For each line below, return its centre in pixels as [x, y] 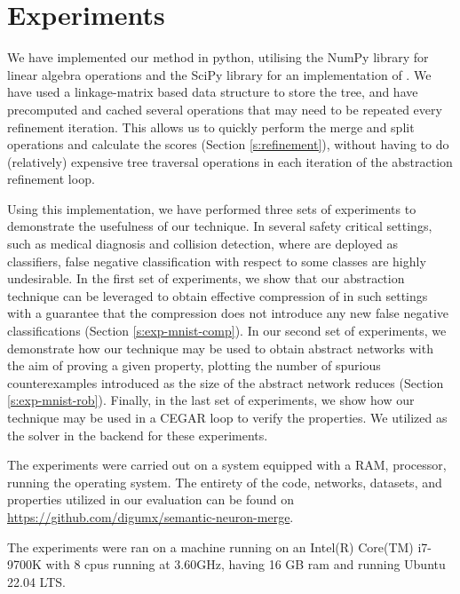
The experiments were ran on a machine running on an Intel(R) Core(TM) [210, 546]
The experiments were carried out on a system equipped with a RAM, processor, [227, 465]
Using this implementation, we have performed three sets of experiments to [212, 208]
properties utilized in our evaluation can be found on [151, 499]
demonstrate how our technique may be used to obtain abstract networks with [220, 348]
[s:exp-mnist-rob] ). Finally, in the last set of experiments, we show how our [211, 400]
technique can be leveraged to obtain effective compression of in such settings [218, 295]
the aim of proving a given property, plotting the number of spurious [194, 365]
